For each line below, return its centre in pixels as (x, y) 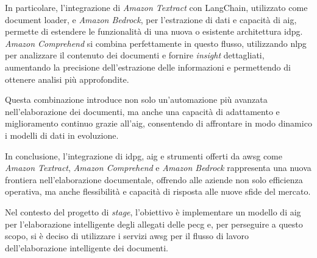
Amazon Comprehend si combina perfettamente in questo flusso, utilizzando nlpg (156, 43)
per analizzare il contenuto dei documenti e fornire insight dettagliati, (135, 55)
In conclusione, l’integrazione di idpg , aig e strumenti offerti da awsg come (144, 155)
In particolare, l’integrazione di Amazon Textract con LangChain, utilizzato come (156, 7)
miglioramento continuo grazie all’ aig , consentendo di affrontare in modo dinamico (158, 123)
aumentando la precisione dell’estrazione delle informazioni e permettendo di (148, 67)
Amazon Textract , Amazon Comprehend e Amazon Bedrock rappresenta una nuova (158, 168)
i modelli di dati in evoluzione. (62, 135)
